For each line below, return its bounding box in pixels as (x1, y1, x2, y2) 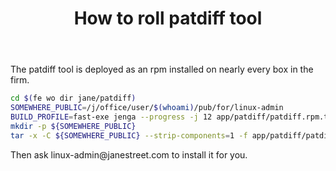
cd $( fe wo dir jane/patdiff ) (10, 93, 137, 104)
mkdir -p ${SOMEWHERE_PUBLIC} (10, 121, 137, 131)
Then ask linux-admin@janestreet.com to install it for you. (10, 148, 248, 161)
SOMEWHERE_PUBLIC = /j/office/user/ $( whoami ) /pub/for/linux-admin (10, 103, 284, 113)
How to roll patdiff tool (73, 7, 263, 30)
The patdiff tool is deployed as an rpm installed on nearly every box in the (10, 63, 314, 76)
